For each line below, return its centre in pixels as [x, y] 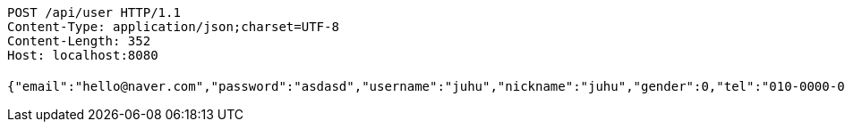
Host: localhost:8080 [83, 55]
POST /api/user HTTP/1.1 [94, 12]
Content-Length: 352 [79, 41]
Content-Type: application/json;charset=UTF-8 [173, 27]
